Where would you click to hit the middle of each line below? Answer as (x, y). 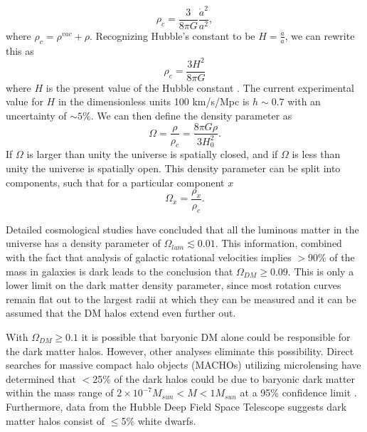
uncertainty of (36, 115)
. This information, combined (278, 243)
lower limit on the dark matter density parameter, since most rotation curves (174, 285)
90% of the (331, 257)
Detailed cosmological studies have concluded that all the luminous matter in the (182, 229)
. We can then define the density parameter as (191, 115)
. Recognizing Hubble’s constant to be (172, 35)
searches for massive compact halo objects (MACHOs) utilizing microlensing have (183, 365)
